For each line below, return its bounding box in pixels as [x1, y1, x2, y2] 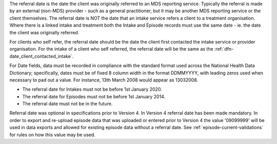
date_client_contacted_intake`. [9, 53, 74, 59]
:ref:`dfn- [214, 46, 234, 52]
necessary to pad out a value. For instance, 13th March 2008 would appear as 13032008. [9, 77, 199, 83]
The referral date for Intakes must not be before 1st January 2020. [22, 86, 163, 92]
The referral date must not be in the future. [22, 100, 113, 107]
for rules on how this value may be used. [9, 131, 96, 138]
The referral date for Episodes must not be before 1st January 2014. [22, 93, 166, 99]
